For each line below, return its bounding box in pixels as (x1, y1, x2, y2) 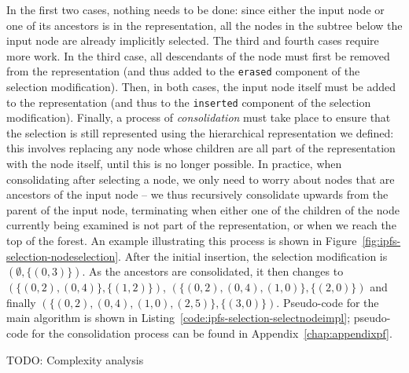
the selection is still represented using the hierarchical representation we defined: (6, 124, 394, 141)
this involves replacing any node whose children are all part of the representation (6, 140, 396, 156)
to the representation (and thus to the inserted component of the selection (6, 93, 371, 110)
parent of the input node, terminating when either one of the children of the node (6, 201, 400, 218)
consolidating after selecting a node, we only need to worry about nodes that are (6, 170, 395, 187)
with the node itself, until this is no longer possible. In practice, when (6, 155, 342, 172)
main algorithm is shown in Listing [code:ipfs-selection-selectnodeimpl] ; (6, 309, 351, 326)
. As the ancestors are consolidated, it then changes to (82, 263, 344, 280)
